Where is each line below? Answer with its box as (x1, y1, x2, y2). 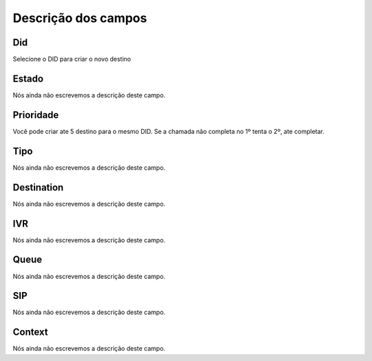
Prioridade (12, 109, 59, 121)
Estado (12, 72, 44, 84)
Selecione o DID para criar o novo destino (12, 55, 132, 64)
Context (12, 326, 48, 338)
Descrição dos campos (12, 10, 147, 26)
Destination (12, 182, 64, 193)
